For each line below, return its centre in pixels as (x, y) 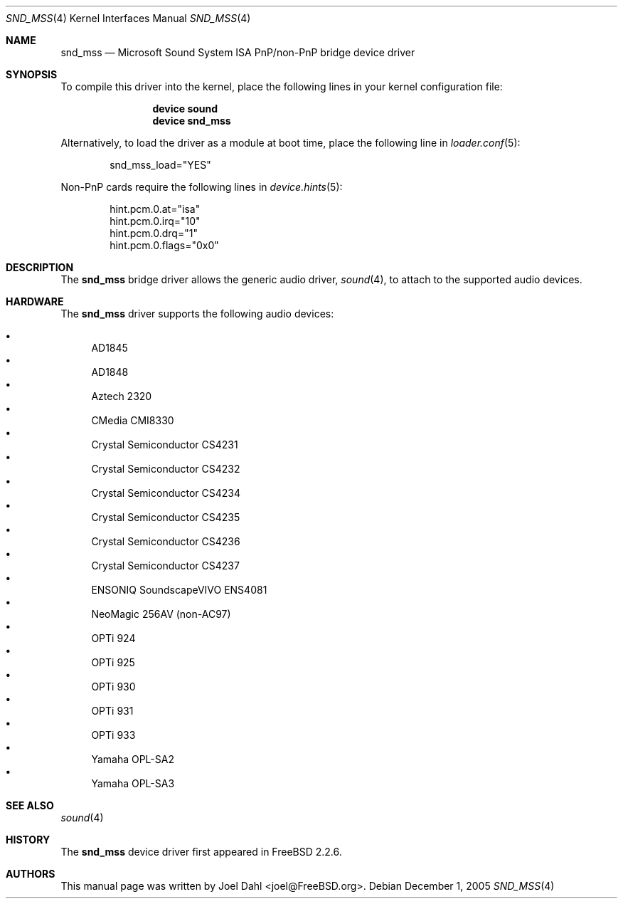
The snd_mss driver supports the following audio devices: (197, 314)
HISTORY (28, 840)
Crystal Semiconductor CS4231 (165, 445)
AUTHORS (31, 874)
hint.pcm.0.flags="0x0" (164, 245)
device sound (185, 109)
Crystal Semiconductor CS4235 (166, 517)
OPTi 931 (112, 711)
